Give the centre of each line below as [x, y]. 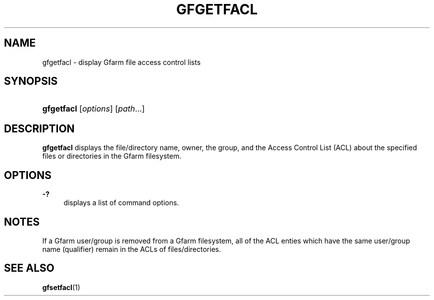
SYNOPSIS [31, 81]
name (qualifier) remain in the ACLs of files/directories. [132, 249]
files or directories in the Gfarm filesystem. [112, 156]
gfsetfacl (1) [61, 287]
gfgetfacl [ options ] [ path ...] [94, 109]
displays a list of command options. [121, 203]
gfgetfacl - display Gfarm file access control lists [121, 62]
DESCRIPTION [39, 128]
